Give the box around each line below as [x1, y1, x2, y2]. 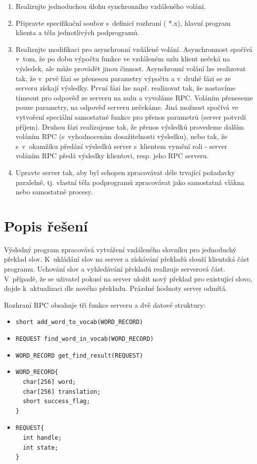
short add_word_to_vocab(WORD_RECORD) [15, 319, 143, 326]
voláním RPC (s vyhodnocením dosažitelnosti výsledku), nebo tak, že [15, 131, 227, 141]
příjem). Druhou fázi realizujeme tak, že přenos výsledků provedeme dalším [15, 121, 244, 132]
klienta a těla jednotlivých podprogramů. [15, 27, 139, 38]
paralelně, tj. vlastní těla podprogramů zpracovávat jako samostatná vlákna [15, 177, 245, 187]
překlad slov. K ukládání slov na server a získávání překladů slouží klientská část [4, 254, 250, 264]
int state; [23, 444, 58, 451]
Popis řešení [4, 215, 88, 235]
